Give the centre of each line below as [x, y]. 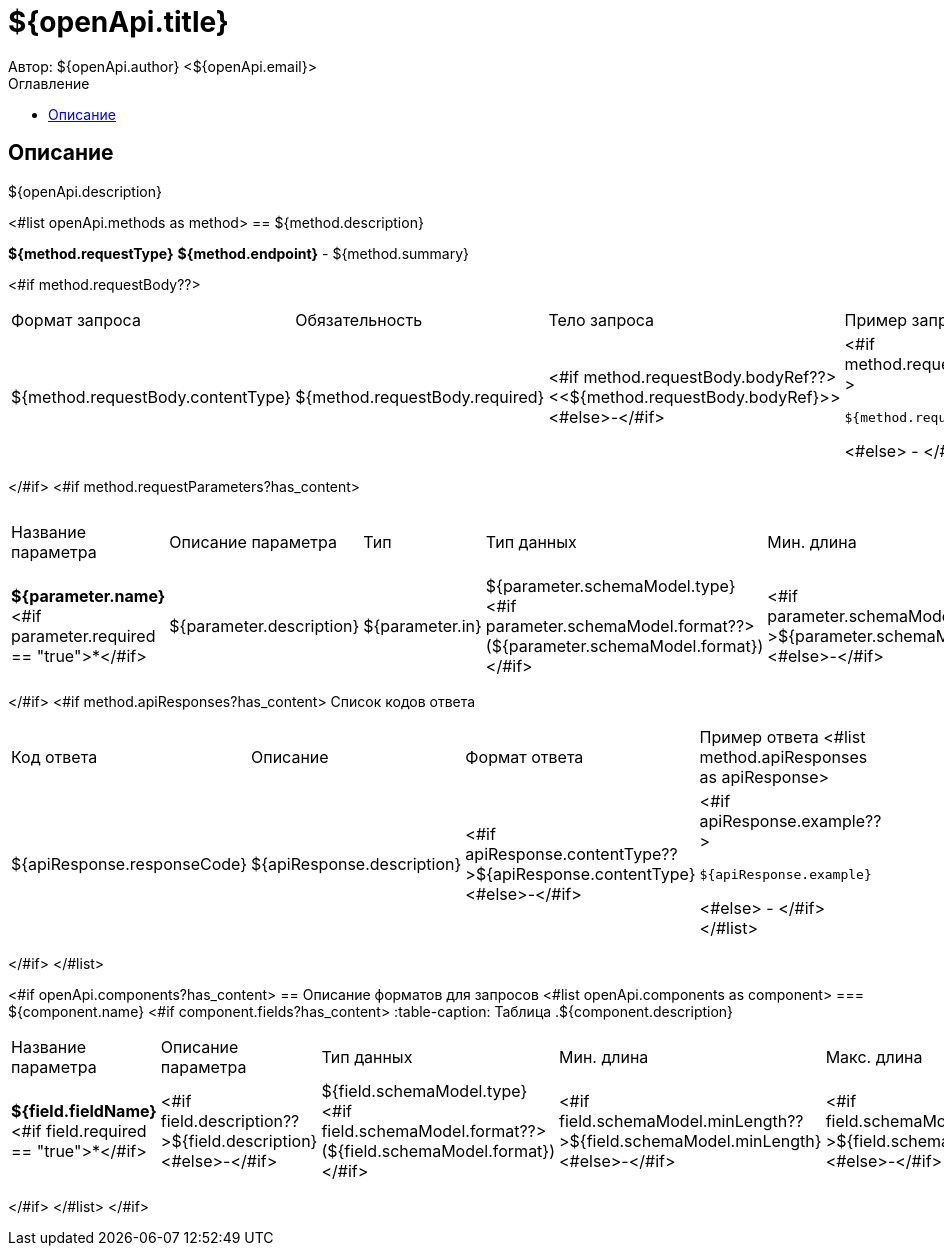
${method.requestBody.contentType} [151, 397]
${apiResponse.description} [356, 864]
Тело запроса [601, 319]
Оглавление [49, 83]
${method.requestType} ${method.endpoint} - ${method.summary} [239, 253]
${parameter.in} [422, 625]
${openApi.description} [85, 191]
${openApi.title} [118, 22]
